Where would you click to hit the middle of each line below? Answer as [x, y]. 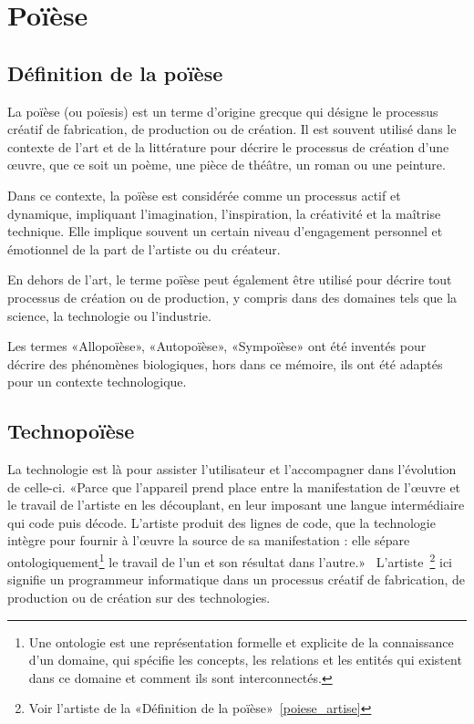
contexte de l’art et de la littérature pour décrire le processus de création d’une [228, 146]
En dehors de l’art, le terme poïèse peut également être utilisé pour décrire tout [230, 279]
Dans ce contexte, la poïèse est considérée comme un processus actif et [204, 195]
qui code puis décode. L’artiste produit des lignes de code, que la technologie [222, 522]
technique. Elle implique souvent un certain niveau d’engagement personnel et [225, 231]
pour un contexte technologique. [97, 382]
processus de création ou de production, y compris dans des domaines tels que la [232, 297]
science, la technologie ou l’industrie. [109, 315]
